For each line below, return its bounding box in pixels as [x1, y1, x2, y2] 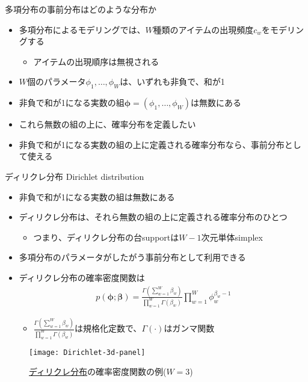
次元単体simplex [201, 230, 263, 243]
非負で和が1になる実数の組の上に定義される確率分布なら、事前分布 [19, 138, 285, 150]
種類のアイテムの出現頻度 [153, 23, 254, 35]
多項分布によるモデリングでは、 [19, 23, 146, 35]
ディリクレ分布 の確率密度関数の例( [29, 365, 167, 378]
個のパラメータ [27, 75, 86, 88]
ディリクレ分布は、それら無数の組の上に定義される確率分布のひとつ [19, 211, 288, 223]
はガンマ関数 [164, 322, 215, 334]
